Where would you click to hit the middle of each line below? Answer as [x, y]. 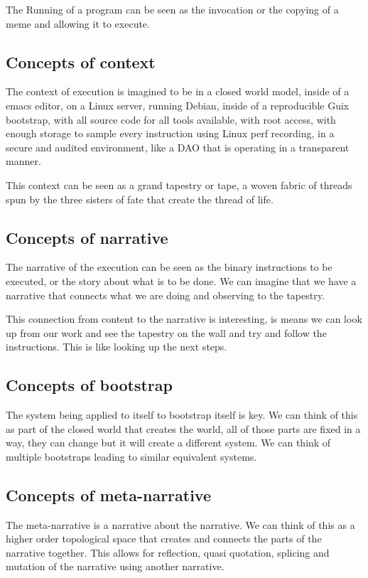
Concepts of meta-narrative [109, 494]
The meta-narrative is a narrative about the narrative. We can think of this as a [180, 524]
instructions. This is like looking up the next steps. [117, 347]
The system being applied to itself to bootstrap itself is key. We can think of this [182, 415]
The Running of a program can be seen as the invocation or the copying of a [172, 9]
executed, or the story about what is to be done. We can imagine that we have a [181, 280]
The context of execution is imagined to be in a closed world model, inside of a [178, 91]
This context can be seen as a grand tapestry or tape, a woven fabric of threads [179, 184]
